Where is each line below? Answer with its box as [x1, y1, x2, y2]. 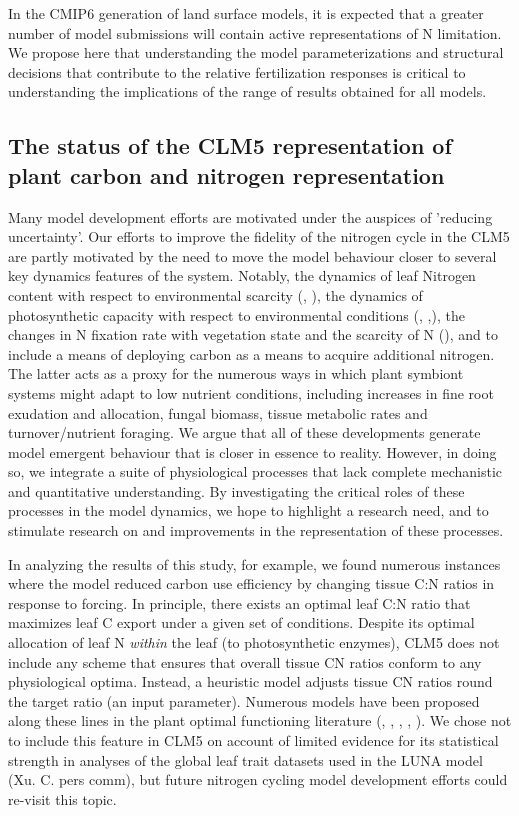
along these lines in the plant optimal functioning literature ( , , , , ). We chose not [8, 710, 512, 731]
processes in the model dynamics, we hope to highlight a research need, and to [8, 500, 489, 521]
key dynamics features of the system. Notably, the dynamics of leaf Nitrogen [8, 265, 476, 286]
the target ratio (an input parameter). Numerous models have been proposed [8, 690, 480, 711]
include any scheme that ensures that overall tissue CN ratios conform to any [8, 651, 482, 672]
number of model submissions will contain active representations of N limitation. [8, 22, 502, 43]
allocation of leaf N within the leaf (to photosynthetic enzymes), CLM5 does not [8, 632, 500, 653]
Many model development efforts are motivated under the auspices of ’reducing [8, 206, 493, 227]
